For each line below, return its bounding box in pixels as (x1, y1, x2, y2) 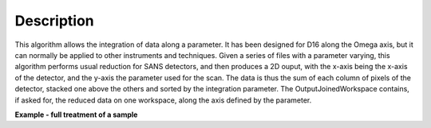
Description (14, 12, 95, 29)
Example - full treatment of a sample (14, 110, 138, 119)
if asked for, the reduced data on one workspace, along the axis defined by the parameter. (14, 95, 312, 105)
